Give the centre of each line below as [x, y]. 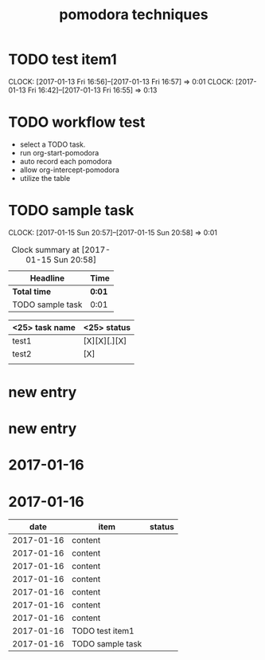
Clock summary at [45, 249]
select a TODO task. [53, 144]
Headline [47, 278]
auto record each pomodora [66, 161]
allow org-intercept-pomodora [69, 170]
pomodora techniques [134, 15]
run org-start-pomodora [59, 152]
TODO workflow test [77, 122]
